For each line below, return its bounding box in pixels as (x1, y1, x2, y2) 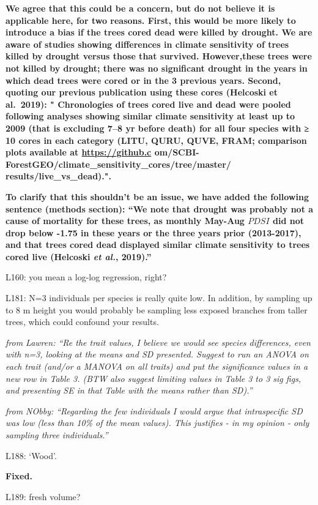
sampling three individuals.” (6, 428, 108, 441)
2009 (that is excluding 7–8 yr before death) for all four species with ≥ (6, 121, 309, 134)
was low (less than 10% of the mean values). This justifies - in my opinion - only (6, 416, 309, 429)
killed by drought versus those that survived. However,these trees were (6, 50, 312, 62)
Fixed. (6, 469, 32, 482)
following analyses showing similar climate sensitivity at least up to (6, 110, 295, 122)
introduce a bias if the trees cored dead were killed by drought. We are (6, 26, 312, 39)
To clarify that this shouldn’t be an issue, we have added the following (6, 190, 309, 203)
